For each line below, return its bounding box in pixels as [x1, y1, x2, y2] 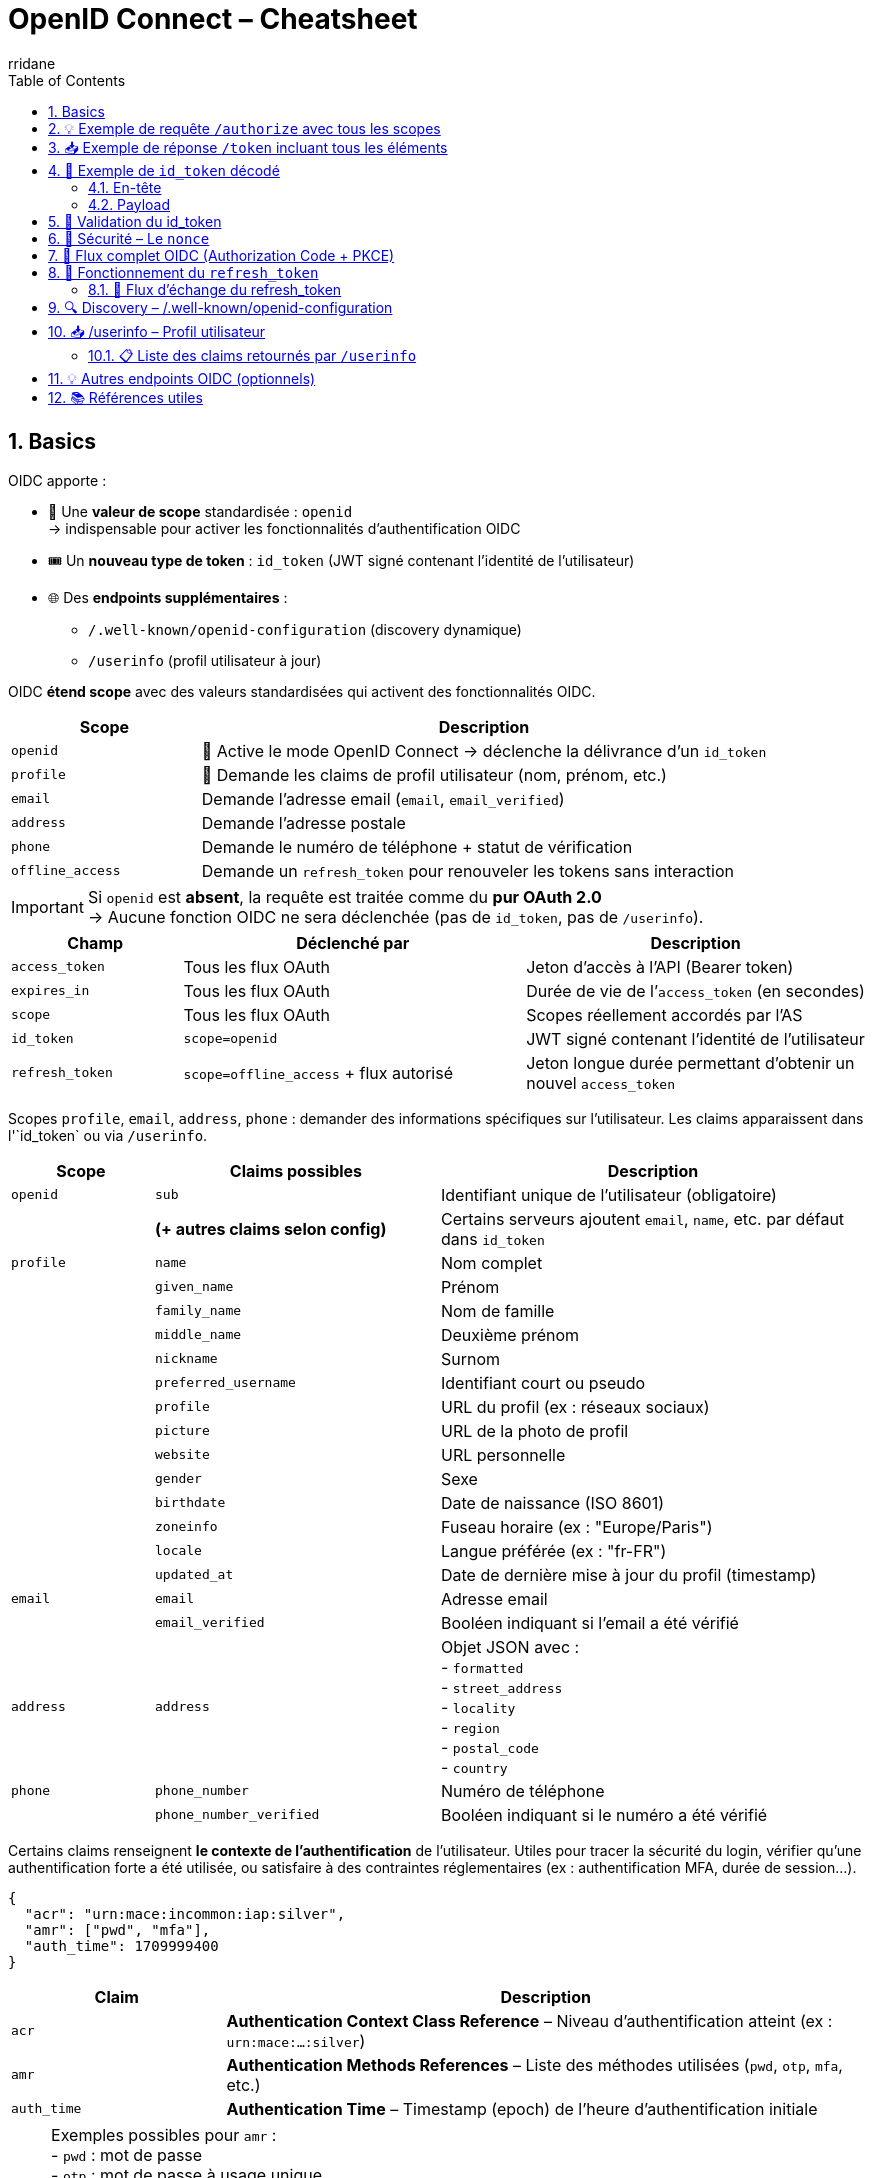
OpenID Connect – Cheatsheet [8, 2, 418, 36]
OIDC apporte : [8, 471, 107, 489]
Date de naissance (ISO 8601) [440, 1492, 665, 1513]
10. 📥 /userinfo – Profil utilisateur [48, 322, 266, 340]
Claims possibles [229, 1160, 363, 1181]
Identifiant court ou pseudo [440, 1372, 646, 1393]
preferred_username [154, 1375, 296, 1391]
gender [154, 1471, 202, 1487]
